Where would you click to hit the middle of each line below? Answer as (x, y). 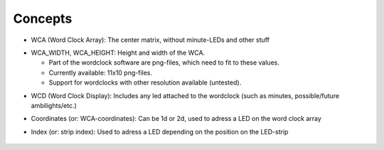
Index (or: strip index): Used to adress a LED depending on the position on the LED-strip (160, 132)
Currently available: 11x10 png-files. (101, 73)
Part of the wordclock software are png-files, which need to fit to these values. (164, 63)
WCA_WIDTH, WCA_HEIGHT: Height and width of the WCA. (118, 53)
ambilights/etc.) (54, 105)
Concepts (43, 18)
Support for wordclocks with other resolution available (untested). (145, 82)
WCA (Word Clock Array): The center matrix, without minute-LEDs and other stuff (150, 40)
